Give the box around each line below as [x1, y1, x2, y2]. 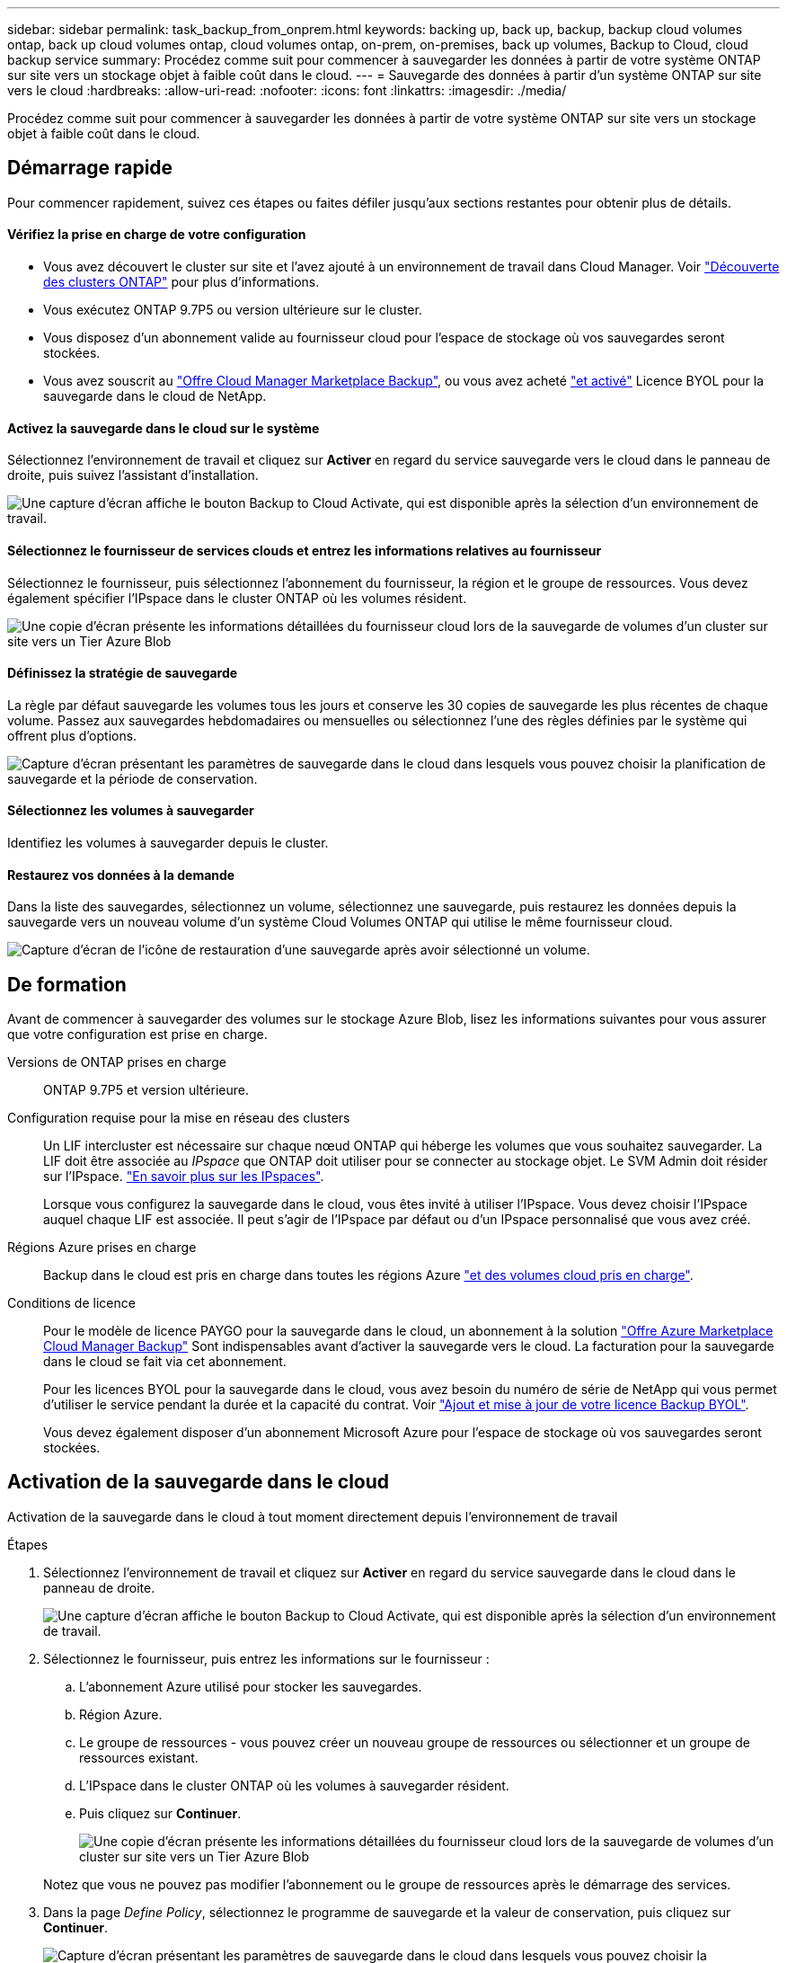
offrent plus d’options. [7, 727, 137, 743]
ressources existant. [79, 1749, 199, 1765]
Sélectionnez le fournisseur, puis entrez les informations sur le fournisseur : [43, 1650, 490, 1666]
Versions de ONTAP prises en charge [7, 1054, 227, 1070]
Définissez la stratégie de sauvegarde [7, 665, 238, 681]
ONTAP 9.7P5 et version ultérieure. [43, 1082, 249, 1097]
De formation [7, 973, 127, 996]
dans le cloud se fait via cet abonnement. [43, 1354, 287, 1369]
